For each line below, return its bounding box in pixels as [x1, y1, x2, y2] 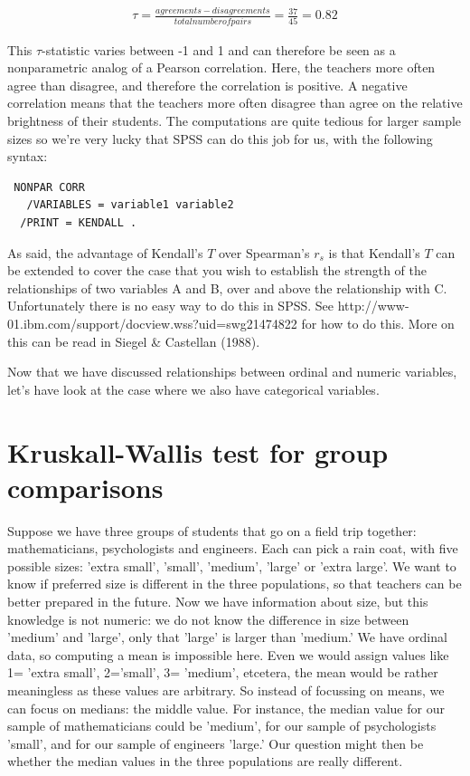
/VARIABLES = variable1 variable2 [26, 198, 234, 212]
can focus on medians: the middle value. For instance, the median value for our [7, 698, 445, 717]
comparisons [7, 468, 164, 505]
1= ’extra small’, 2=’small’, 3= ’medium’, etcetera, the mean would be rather [7, 663, 438, 682]
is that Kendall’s [328, 243, 420, 262]
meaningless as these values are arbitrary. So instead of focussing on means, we [7, 681, 445, 699]
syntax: [7, 147, 48, 166]
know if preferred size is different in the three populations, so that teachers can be [7, 574, 462, 593]
